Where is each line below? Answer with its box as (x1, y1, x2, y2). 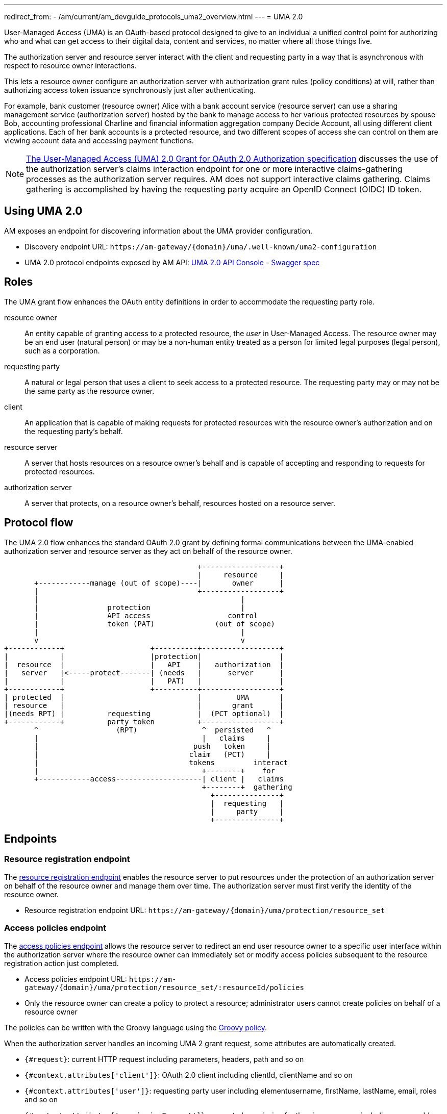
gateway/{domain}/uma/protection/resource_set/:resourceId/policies (24, 983, 304, 992)
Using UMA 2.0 (4, 205, 83, 218)
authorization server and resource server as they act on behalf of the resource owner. (4, 546, 292, 555)
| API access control (34, 611, 258, 620)
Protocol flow (4, 516, 73, 529)
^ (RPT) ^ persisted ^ (34, 725, 271, 734)
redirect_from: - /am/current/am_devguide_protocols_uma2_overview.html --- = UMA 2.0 (4, 12, 303, 21)
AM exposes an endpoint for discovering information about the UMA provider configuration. (4, 226, 313, 235)
